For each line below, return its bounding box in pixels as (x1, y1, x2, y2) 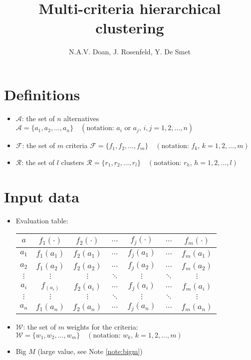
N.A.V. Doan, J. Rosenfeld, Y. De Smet (69, 46, 191, 57)
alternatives (63, 113, 99, 123)
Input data (4, 186, 79, 206)
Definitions (4, 84, 80, 104)
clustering (95, 17, 164, 38)
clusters (61, 157, 84, 168)
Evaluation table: (15, 215, 68, 225)
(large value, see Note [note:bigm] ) (37, 346, 143, 356)
